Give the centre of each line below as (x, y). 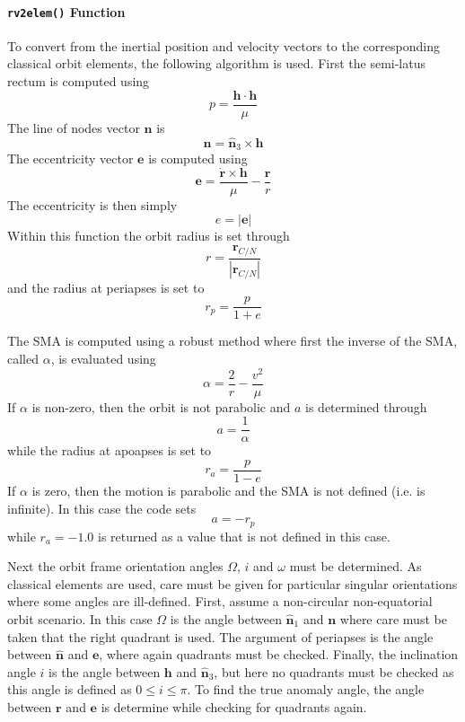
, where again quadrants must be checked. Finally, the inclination (279, 654)
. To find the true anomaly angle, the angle (306, 689)
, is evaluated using (103, 358)
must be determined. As (355, 566)
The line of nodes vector (74, 127)
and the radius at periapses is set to (106, 287)
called (23, 358)
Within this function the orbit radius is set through (149, 236)
